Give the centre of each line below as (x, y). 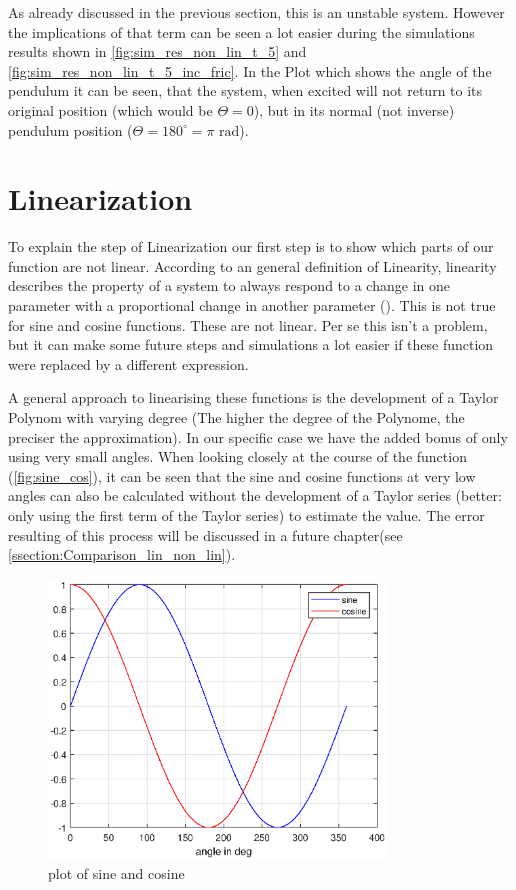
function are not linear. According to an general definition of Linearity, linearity (252, 265)
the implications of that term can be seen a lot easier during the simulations (241, 31)
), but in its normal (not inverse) (354, 109)
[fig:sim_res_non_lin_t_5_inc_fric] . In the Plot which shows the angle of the (250, 70)
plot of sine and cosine (116, 873)
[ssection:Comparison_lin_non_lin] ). (122, 554)
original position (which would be (110, 109)
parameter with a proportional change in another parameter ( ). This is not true (252, 305)
